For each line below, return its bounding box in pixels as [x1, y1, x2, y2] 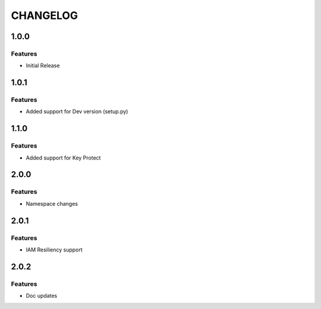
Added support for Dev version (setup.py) [26, 108, 128, 115]
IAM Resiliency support [26, 246, 83, 253]
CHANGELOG [11, 9, 78, 22]
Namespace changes [26, 200, 78, 207]
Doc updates [26, 292, 58, 300]
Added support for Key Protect [26, 154, 101, 161]
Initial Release [26, 62, 60, 69]
